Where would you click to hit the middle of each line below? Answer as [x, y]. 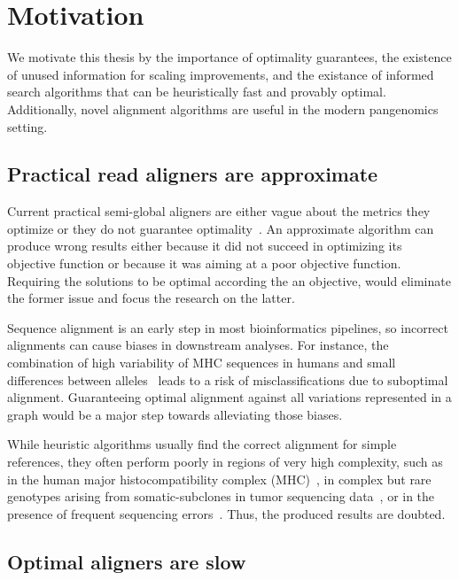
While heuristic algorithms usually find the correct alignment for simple [202, 444]
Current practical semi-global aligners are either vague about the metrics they [219, 211]
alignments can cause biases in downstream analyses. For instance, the [198, 345]
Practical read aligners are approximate [193, 174]
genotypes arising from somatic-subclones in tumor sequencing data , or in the [221, 496]
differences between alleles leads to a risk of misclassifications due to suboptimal [228, 379]
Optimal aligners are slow [127, 561]
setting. [27, 126]
